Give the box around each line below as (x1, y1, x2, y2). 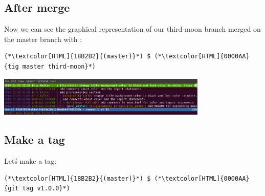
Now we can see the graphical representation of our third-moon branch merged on (4, 24, 261, 34)
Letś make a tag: (4, 156, 57, 166)
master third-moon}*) (22, 62, 96, 70)
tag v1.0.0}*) (22, 185, 70, 192)
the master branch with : (4, 33, 82, 44)
